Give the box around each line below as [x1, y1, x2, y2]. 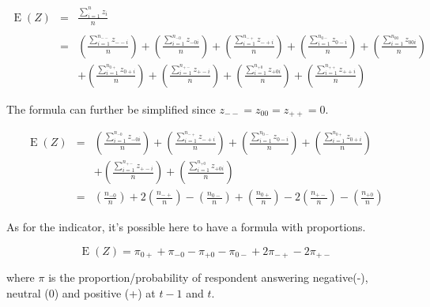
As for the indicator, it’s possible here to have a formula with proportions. [6, 219, 366, 235]
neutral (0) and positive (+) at [6, 284, 156, 301]
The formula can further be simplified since [6, 100, 216, 117]
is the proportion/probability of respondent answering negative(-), [48, 269, 368, 286]
